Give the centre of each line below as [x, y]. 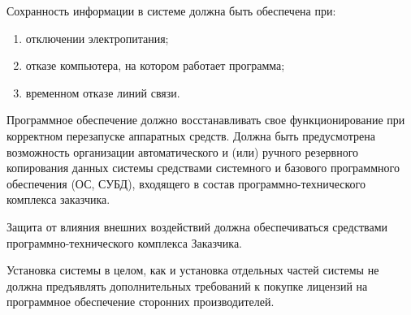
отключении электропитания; [97, 38]
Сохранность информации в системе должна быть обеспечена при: [171, 11]
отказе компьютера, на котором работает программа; [155, 65]
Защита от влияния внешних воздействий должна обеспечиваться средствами [197, 226]
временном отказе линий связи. [103, 92]
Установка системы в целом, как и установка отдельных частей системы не [193, 270]
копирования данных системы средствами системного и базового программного [203, 168]
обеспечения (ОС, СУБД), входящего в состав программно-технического [186, 183]
